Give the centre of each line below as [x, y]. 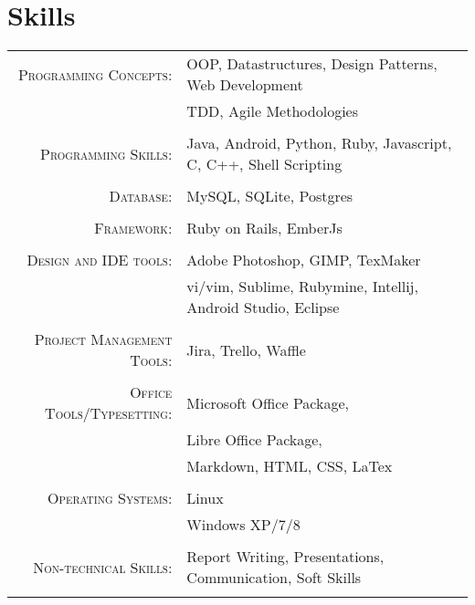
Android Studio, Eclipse [263, 308]
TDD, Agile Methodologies [272, 111]
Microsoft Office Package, [268, 402]
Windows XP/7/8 [243, 525]
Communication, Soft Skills [274, 578]
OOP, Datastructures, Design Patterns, [312, 64]
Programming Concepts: [95, 74]
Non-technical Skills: [103, 567]
